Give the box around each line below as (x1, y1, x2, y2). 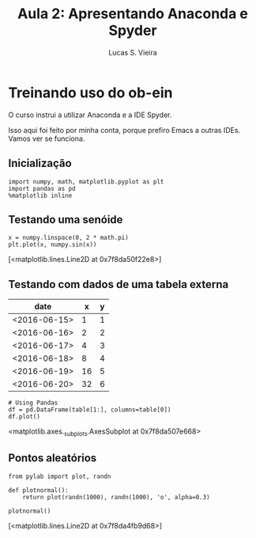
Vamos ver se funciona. (8, 134, 85, 143)
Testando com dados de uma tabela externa (8, 278, 229, 291)
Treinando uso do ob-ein (8, 84, 173, 101)
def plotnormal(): (8, 486, 69, 494)
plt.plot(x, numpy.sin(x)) (8, 241, 97, 249)
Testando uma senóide (8, 213, 123, 226)
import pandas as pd (8, 184, 77, 192)
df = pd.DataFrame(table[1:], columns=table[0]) (8, 406, 171, 414)
